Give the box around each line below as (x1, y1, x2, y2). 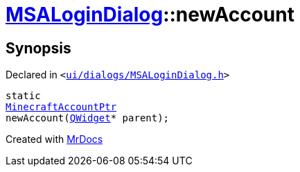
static (6, 90, 41, 102)
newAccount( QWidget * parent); (6, 112, 170, 124)
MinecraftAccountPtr (6, 101, 117, 113)
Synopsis (6, 39, 71, 57)
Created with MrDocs (6, 133, 103, 146)
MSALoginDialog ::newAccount (6, 3, 294, 26)
